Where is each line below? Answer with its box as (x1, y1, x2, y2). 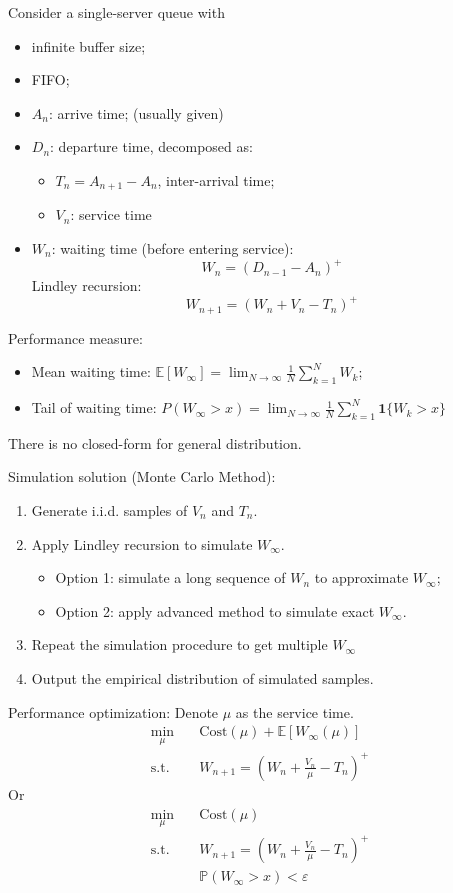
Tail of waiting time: (31, 397, 157, 418)
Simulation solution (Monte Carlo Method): (8, 466, 276, 487)
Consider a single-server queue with (8, 2, 225, 22)
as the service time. (235, 701, 354, 722)
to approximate (314, 567, 409, 588)
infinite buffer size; (31, 35, 146, 56)
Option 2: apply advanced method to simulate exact (55, 600, 375, 621)
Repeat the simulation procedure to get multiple (31, 634, 328, 655)
